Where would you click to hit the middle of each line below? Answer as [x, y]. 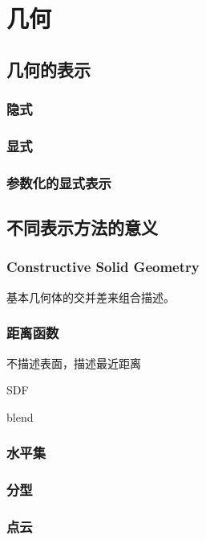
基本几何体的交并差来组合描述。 [91, 297]
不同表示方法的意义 [82, 227]
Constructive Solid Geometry [103, 267]
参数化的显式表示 [59, 182]
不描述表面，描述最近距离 [74, 363]
